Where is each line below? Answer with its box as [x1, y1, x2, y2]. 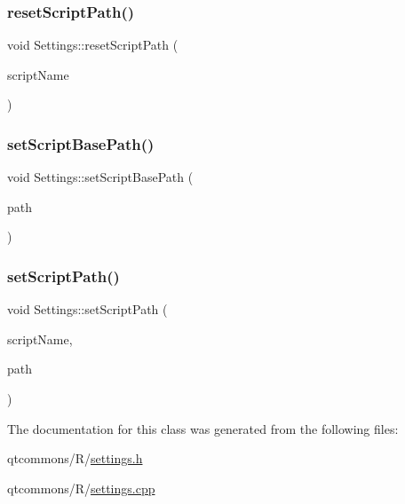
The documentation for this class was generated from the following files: [7, 419, 399, 437]
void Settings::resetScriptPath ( [7, 35, 179, 54]
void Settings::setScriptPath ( [7, 300, 168, 319]
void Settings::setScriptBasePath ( [7, 168, 194, 186]
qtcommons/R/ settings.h [7, 449, 143, 468]
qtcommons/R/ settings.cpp [7, 478, 155, 497]
